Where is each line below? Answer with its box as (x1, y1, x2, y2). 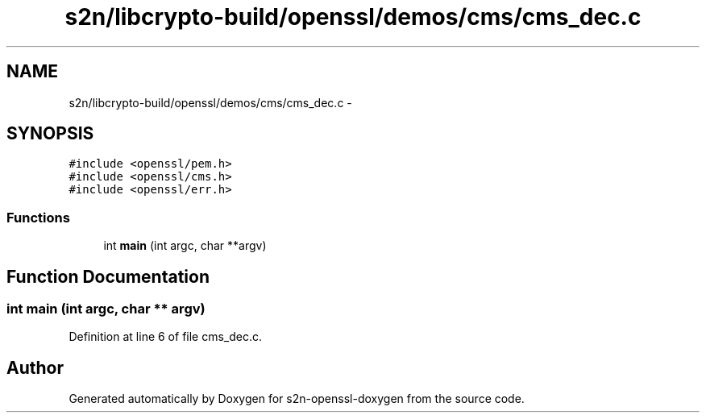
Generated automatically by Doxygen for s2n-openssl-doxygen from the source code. (69, 392, 525, 406)
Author (6, 357, 64, 378)
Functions (6, 209, 70, 226)
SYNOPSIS (6, 123, 94, 144)
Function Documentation (6, 266, 210, 287)
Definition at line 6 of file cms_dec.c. (69, 330, 263, 344)
